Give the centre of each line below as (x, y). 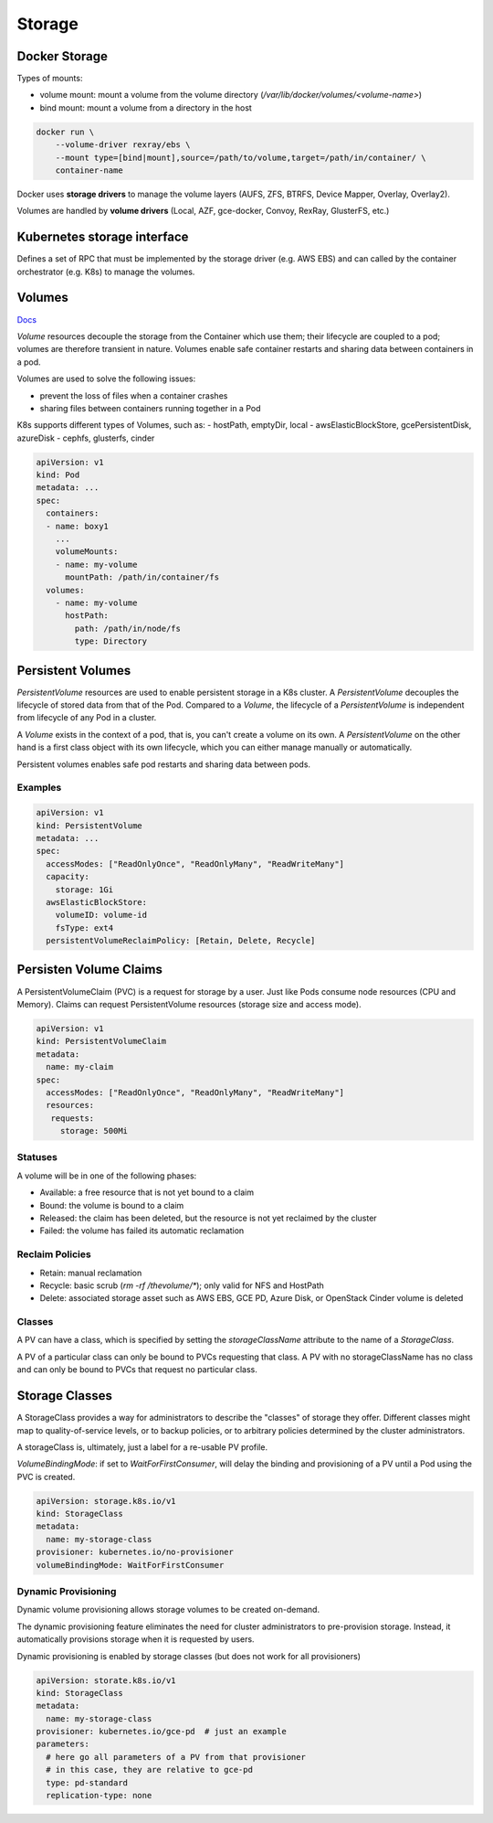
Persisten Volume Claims (90, 970)
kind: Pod (58, 475)
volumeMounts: (87, 552)
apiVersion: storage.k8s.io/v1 (106, 1501)
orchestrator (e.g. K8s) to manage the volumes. (106, 272)
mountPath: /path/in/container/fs (142, 577)
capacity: (68, 877)
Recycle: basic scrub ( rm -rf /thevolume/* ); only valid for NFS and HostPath (182, 1285)
